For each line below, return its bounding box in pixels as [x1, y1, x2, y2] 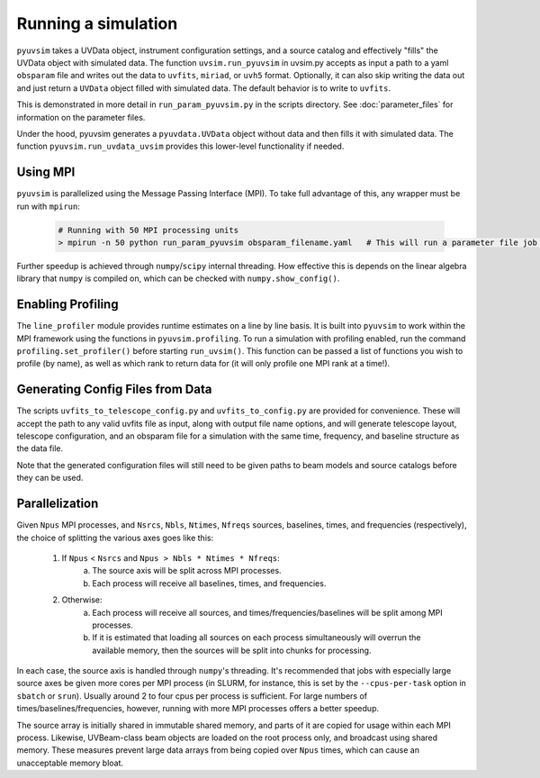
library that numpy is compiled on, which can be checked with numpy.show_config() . [16, 273, 340, 284]
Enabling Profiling [16, 297, 119, 312]
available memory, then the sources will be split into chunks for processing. [92, 645, 372, 656]
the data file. [16, 443, 63, 454]
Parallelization [16, 496, 99, 511]
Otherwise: [61, 594, 103, 605]
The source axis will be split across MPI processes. [92, 565, 283, 576]
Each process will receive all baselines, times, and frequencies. [92, 577, 327, 589]
